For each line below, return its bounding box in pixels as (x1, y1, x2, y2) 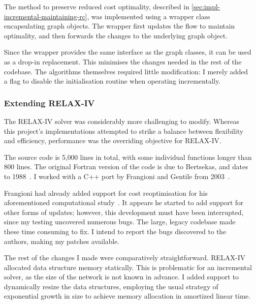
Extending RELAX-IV (4, 96, 95, 109)
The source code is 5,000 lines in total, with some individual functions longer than (4, 152, 252, 162)
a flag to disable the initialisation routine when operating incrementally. (4, 76, 221, 86)
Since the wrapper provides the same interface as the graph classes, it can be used (4, 47, 252, 57)
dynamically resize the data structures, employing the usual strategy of (4, 281, 219, 291)
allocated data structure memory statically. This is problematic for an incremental (4, 262, 252, 272)
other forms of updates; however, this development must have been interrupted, (4, 207, 244, 217)
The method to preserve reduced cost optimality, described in (4, 1, 190, 11)
